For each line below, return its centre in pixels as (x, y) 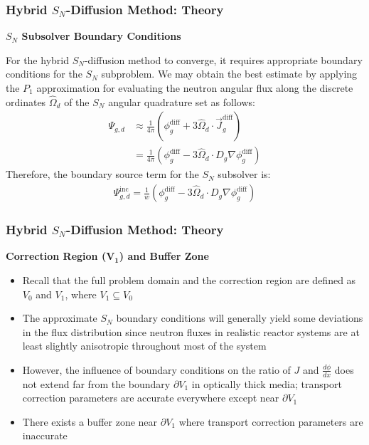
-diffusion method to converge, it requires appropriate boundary (223, 59)
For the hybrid (37, 59)
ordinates (26, 101)
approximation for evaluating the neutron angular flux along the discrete (195, 88)
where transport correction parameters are (271, 421)
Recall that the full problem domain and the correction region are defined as (189, 279)
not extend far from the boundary (96, 383)
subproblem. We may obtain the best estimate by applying (229, 74)
